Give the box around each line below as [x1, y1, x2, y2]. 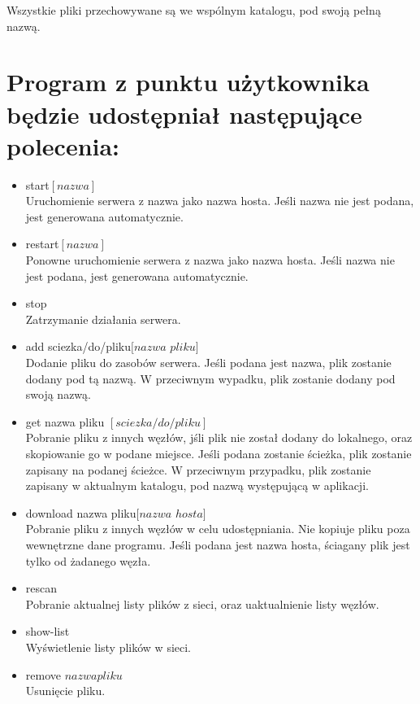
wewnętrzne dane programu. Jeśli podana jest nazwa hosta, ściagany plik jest [25, 536, 410, 553]
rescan [25, 579, 58, 597]
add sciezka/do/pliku [25, 338, 132, 355]
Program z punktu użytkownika [6, 65, 370, 98]
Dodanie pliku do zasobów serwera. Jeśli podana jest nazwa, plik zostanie [25, 354, 392, 371]
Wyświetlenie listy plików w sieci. [25, 638, 192, 655]
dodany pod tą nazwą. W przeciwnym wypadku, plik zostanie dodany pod [25, 369, 396, 387]
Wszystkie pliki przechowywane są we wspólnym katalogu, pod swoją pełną [6, 2, 381, 18]
